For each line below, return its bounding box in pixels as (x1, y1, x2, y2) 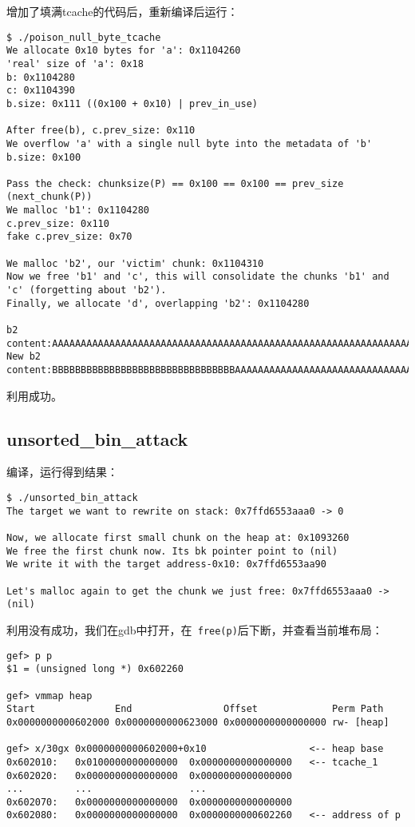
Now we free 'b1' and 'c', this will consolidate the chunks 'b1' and (6, 271, 389, 283)
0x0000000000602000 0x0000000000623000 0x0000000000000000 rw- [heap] (6, 716, 389, 728)
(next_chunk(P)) (6, 191, 93, 203)
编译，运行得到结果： (6, 463, 118, 480)
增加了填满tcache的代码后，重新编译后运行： (6, 3, 239, 19)
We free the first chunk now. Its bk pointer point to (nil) (6, 545, 338, 557)
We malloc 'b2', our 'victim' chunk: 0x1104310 (6, 257, 264, 269)
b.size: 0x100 (6, 151, 81, 163)
